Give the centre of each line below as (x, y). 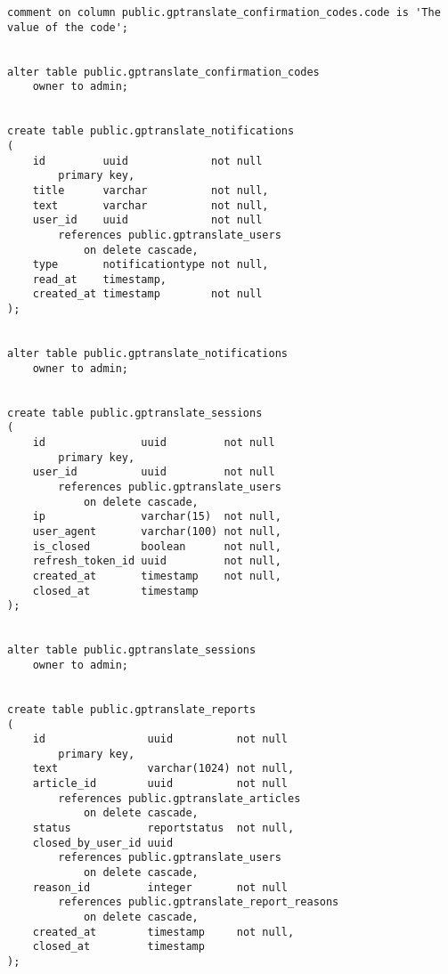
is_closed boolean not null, (157, 546)
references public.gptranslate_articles (179, 798)
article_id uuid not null (160, 784)
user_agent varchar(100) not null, (157, 531)
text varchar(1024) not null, (163, 769)
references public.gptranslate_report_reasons (199, 902)
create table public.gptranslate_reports (132, 709)
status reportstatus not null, (163, 828)
